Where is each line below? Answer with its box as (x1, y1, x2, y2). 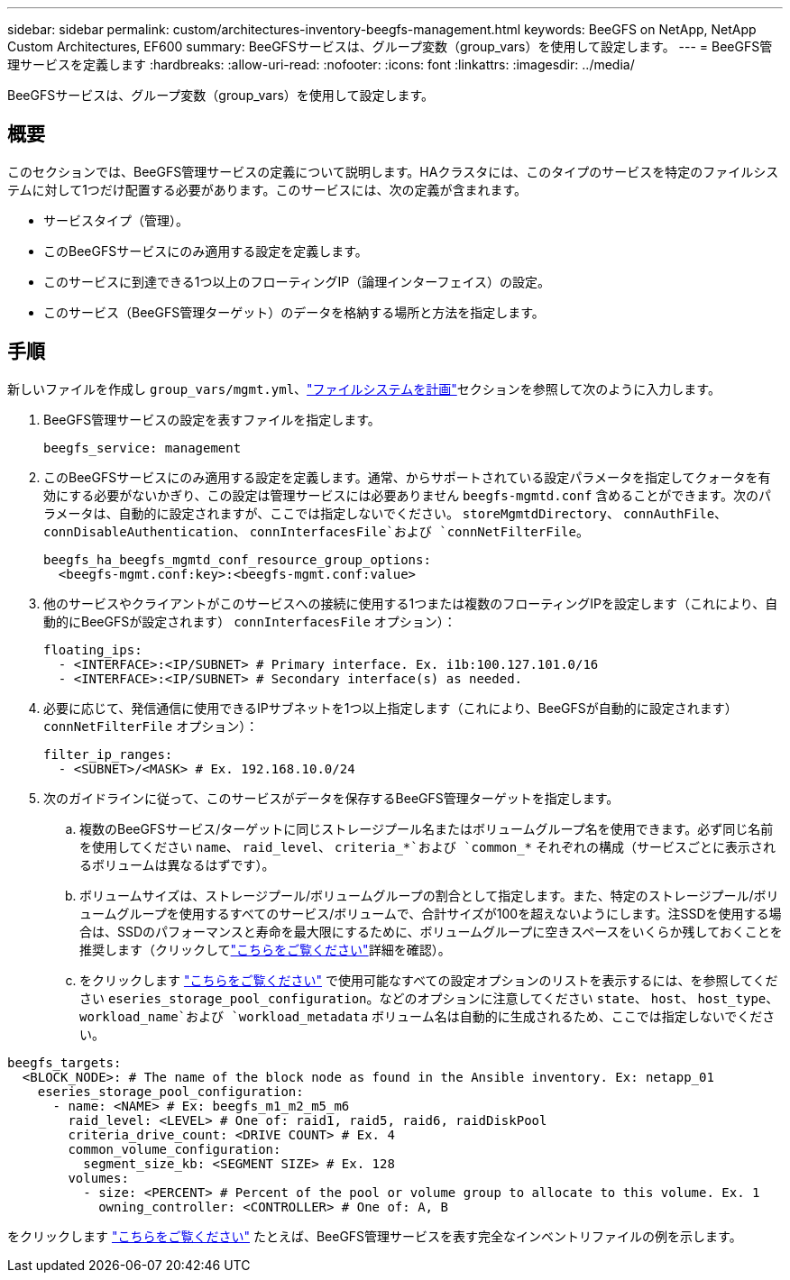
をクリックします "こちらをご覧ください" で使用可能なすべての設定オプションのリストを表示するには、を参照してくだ (79, 972, 778, 988)
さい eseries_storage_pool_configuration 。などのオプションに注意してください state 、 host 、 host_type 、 (79, 990, 779, 1006)
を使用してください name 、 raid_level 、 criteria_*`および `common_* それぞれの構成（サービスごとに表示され (79, 838, 776, 855)
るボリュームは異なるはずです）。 (79, 856, 275, 873)
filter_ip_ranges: (43, 746, 173, 762)
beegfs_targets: (7, 1055, 122, 1070)
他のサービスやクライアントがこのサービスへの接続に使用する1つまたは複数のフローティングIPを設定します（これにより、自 (43, 595, 778, 611)
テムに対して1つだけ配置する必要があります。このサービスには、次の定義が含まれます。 (7, 181, 528, 197)
